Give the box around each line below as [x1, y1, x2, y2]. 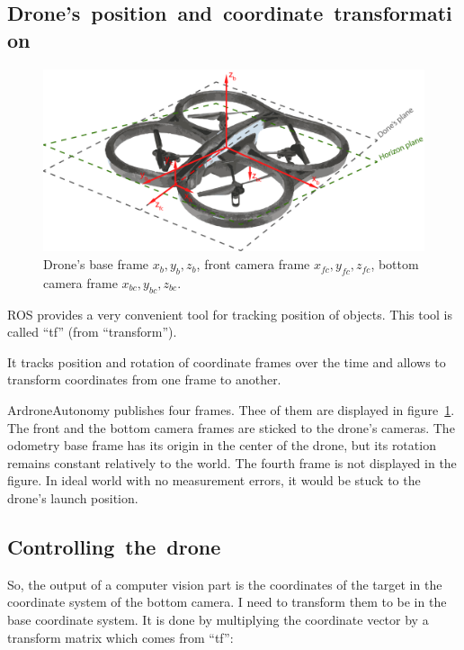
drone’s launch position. [7, 489, 138, 508]
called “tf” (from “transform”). [7, 322, 177, 341]
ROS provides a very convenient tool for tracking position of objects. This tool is [7, 304, 453, 323]
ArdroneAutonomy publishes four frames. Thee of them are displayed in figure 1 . [7, 401, 455, 420]
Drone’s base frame [43, 255, 149, 274]
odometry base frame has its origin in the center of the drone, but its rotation [7, 436, 436, 455]
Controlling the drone [7, 533, 221, 560]
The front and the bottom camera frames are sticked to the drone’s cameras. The [7, 418, 455, 437]
